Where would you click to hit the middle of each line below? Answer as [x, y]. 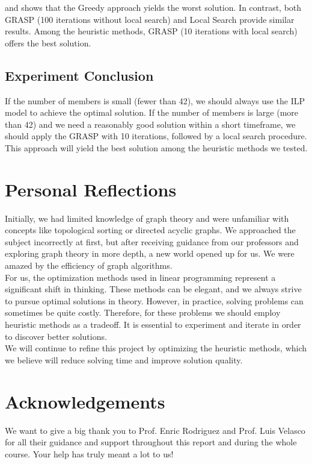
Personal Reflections [91, 189]
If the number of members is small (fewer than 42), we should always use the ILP [155, 100]
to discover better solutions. [56, 336]
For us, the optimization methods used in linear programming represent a [140, 277]
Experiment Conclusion [79, 75]
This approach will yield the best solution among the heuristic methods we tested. [156, 147]
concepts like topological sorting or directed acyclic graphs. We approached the [150, 230]
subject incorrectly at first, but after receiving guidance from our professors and [152, 241]
